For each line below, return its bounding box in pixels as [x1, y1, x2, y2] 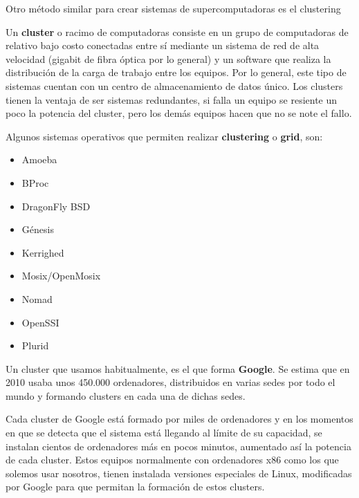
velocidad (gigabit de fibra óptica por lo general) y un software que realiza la [6, 51, 331, 66]
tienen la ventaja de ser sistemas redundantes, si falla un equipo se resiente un [6, 92, 338, 107]
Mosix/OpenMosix [21, 268, 101, 283]
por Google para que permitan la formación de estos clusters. [6, 479, 265, 494]
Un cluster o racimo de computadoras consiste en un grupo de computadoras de [6, 24, 349, 39]
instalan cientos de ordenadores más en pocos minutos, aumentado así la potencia [6, 439, 351, 453]
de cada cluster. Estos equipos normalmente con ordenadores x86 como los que [6, 452, 339, 467]
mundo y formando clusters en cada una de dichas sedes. [6, 388, 246, 403]
